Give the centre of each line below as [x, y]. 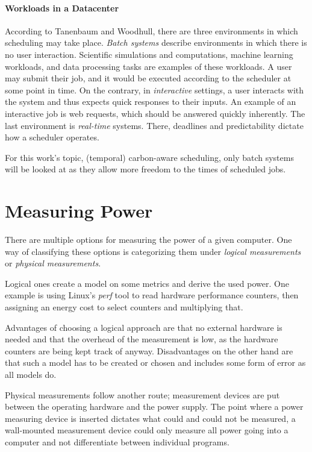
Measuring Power [79, 211]
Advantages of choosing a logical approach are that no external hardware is [144, 327]
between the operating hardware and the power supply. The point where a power [154, 406]
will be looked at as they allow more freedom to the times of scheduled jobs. [145, 169]
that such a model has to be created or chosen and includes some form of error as [155, 363]
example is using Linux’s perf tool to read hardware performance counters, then [152, 295]
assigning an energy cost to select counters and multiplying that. [124, 307]
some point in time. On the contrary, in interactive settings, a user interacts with [154, 89]
